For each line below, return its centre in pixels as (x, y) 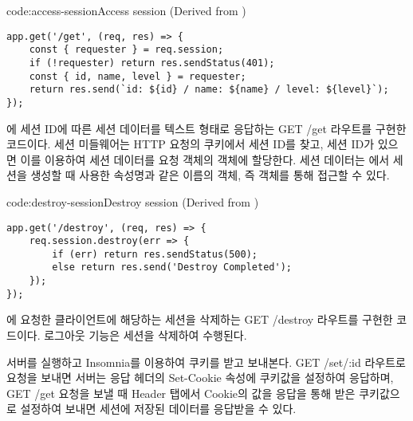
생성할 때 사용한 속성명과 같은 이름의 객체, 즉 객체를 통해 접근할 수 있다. (210, 175)
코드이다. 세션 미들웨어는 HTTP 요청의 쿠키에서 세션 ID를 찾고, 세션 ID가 (191, 144)
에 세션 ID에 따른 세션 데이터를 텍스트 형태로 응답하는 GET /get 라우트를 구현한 (206, 128)
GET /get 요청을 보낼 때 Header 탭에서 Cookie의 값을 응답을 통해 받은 (181, 393)
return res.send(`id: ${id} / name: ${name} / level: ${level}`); (209, 90)
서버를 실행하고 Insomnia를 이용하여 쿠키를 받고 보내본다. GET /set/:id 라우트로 (206, 362)
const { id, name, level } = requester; (138, 76)
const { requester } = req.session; (126, 50)
